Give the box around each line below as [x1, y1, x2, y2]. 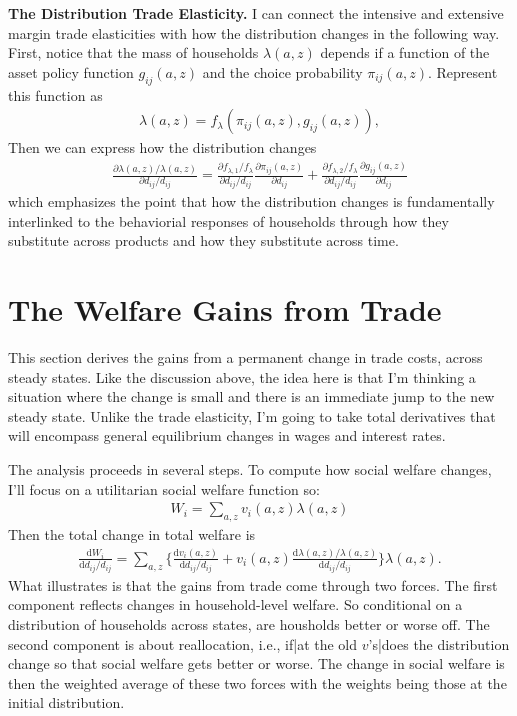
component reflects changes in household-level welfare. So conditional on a [8, 594, 463, 615]
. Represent [428, 61, 498, 82]
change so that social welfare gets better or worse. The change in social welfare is [8, 653, 505, 674]
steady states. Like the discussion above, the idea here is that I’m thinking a [8, 366, 476, 387]
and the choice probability [202, 61, 363, 82]
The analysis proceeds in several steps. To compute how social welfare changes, [8, 458, 492, 479]
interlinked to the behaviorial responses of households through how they [8, 210, 449, 231]
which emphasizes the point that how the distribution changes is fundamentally [8, 191, 495, 212]
